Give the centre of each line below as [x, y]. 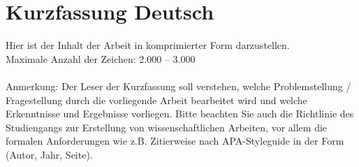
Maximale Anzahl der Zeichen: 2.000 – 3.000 [101, 58]
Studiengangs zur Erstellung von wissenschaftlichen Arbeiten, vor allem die [167, 127]
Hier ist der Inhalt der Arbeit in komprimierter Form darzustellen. [148, 45]
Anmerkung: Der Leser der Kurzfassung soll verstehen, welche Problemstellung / [178, 86]
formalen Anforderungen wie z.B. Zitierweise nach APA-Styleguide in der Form [175, 141]
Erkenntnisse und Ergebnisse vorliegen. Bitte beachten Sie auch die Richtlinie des [180, 114]
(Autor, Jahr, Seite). [49, 154]
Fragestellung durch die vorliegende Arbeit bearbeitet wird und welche [156, 100]
